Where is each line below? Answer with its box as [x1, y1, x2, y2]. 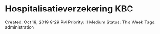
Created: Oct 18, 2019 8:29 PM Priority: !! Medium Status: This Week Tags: [5, 19, 156, 25]
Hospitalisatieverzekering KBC [5, 3, 133, 14]
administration [5, 24, 34, 30]
